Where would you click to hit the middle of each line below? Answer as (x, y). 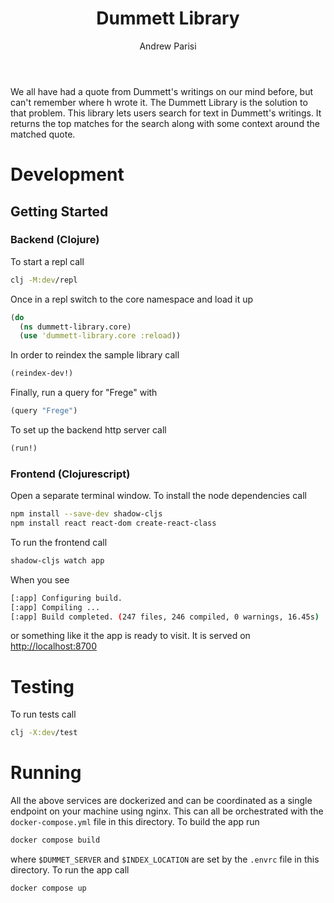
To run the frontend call (59, 542)
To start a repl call (47, 261)
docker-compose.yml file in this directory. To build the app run (135, 822)
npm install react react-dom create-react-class (113, 523)
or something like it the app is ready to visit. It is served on (130, 636)
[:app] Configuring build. (66, 598)
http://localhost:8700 (54, 646)
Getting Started (59, 211)
